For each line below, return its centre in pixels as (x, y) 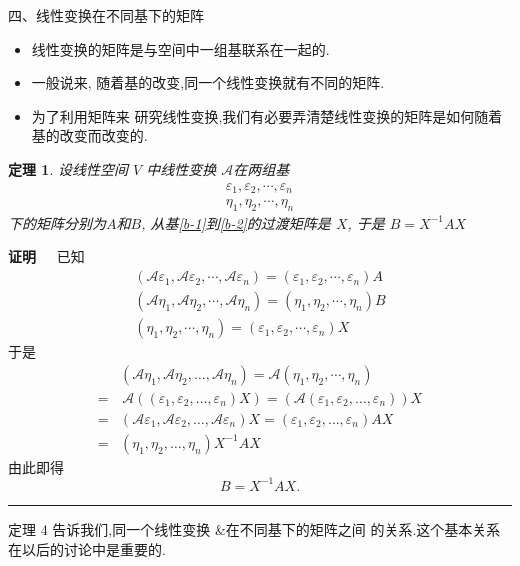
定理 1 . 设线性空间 (68, 168)
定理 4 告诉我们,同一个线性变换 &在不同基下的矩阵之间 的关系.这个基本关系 (254, 528)
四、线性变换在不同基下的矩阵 (106, 15)
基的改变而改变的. (89, 135)
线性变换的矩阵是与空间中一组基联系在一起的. (180, 48)
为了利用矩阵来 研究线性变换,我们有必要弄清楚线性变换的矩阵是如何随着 (267, 115)
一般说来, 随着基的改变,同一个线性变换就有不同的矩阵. (208, 82)
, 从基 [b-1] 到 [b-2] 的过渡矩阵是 (236, 222)
